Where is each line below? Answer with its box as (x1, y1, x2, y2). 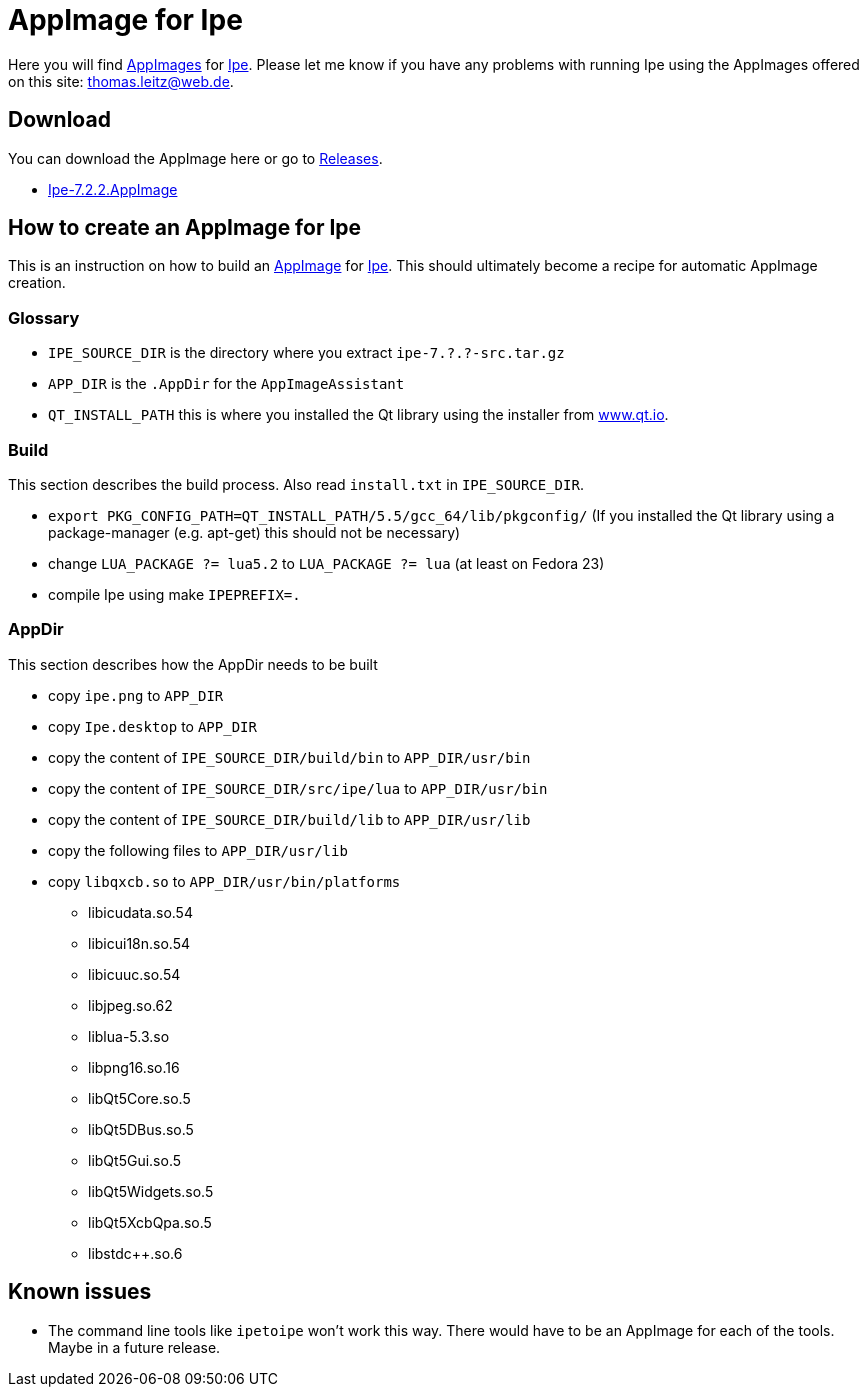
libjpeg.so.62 (88, 996, 173, 1014)
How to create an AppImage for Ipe (8, 215, 362, 241)
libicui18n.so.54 (88, 934, 191, 952)
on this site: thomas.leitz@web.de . (8, 72, 234, 90)
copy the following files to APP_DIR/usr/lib (48, 841, 348, 859)
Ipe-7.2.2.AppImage (48, 180, 178, 198)
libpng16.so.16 (88, 1058, 180, 1076)
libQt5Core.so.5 (88, 1089, 191, 1107)
